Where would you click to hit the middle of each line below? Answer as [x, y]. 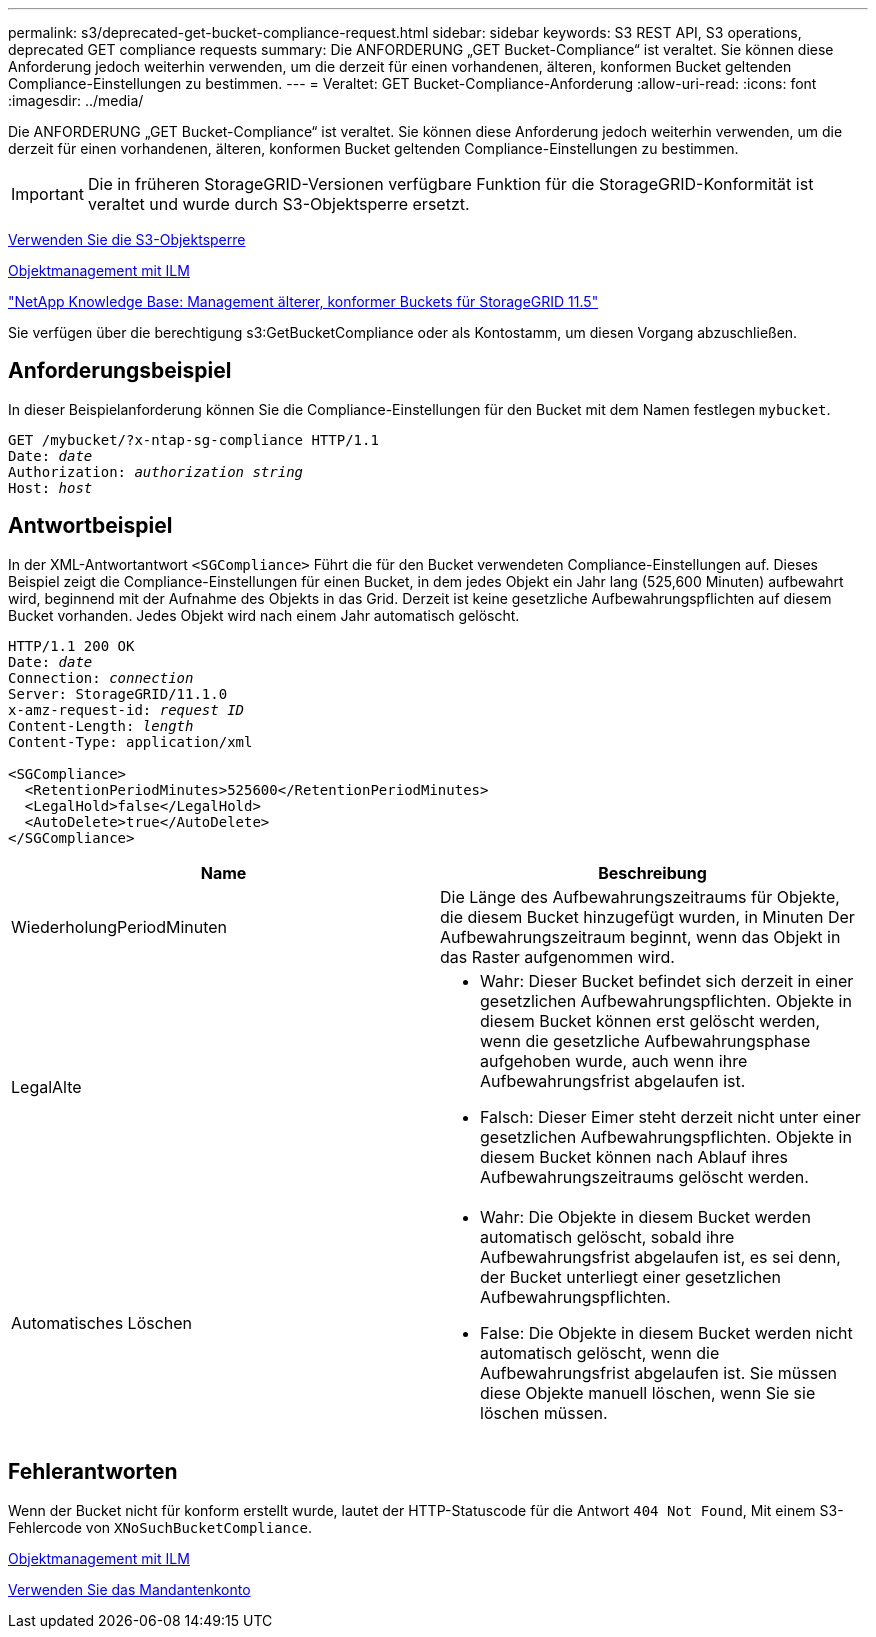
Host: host [50, 487]
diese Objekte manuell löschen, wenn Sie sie [648, 1392]
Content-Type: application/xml [130, 741]
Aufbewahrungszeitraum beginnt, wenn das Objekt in [640, 936]
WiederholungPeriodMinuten [119, 926]
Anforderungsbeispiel [120, 371]
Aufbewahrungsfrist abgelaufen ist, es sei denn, [660, 1256]
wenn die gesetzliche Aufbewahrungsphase [645, 1040]
